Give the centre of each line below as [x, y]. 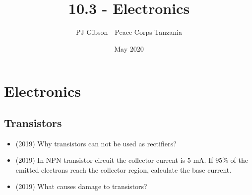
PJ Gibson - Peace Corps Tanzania [129, 32]
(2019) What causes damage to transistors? [81, 186]
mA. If [203, 160]
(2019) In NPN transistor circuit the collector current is [100, 160]
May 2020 [129, 48]
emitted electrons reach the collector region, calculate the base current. [124, 169]
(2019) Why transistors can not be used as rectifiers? [96, 143]
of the [239, 160]
